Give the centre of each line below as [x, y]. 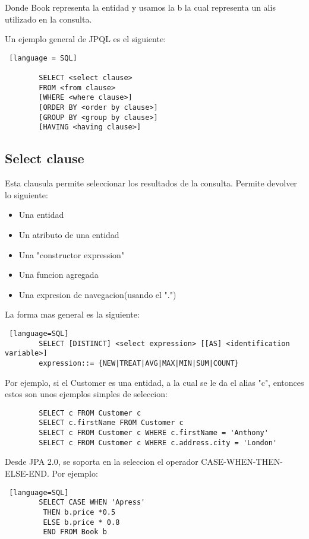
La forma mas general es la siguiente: [72, 314]
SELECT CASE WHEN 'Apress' [92, 502]
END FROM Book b [75, 532]
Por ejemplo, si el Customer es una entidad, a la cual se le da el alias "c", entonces [154, 382]
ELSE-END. [27, 473]
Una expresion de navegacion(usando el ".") [97, 294]
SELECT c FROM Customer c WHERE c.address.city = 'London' [158, 443]
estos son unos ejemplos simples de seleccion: [86, 394]
